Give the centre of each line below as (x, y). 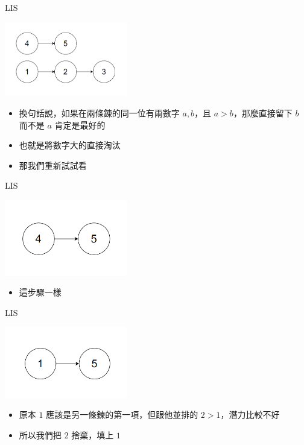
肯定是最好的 (80, 125)
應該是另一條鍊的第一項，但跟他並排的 (122, 415)
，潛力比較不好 (250, 415)
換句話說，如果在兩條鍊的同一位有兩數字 (99, 112)
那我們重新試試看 (53, 165)
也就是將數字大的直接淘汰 (70, 145)
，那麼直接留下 (263, 112)
